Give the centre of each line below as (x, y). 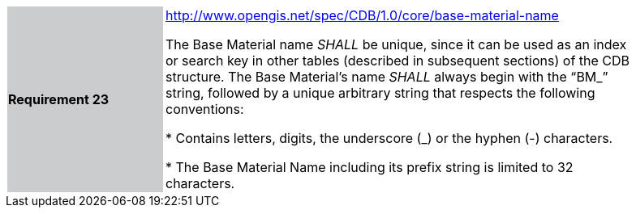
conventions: (205, 109)
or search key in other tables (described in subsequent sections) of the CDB (398, 61)
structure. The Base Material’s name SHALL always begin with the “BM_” (387, 77)
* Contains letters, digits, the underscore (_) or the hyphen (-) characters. (389, 138)
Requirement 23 (59, 99)
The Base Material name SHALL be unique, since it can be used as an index (396, 44)
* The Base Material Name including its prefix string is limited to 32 (370, 167)
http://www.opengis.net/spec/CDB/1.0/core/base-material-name (362, 15)
